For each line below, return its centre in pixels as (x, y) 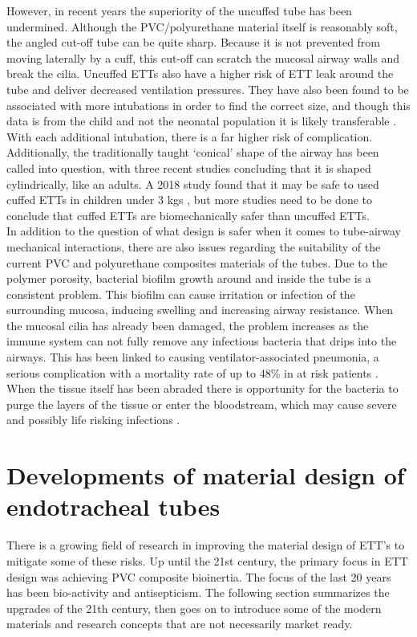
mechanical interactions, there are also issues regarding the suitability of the (194, 246)
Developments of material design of (206, 475)
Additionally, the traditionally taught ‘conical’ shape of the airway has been (193, 152)
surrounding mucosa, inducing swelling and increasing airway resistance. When (200, 310)
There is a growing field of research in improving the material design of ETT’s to (206, 545)
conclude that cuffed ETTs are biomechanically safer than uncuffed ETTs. (188, 215)
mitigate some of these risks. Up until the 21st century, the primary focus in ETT (207, 560)
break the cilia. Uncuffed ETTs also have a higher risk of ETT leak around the (200, 73)
